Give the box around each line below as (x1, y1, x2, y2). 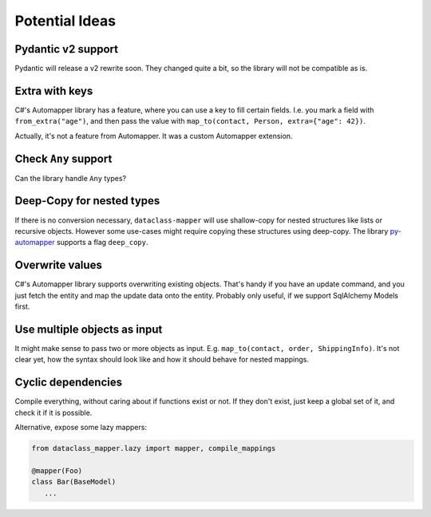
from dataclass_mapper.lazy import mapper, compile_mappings (31, 444, 276, 452)
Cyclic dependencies (14, 376, 123, 389)
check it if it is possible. (14, 408, 93, 417)
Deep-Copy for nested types (14, 194, 160, 207)
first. (14, 302, 30, 311)
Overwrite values (14, 258, 103, 272)
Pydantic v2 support (14, 42, 119, 56)
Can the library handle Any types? (14, 173, 127, 183)
